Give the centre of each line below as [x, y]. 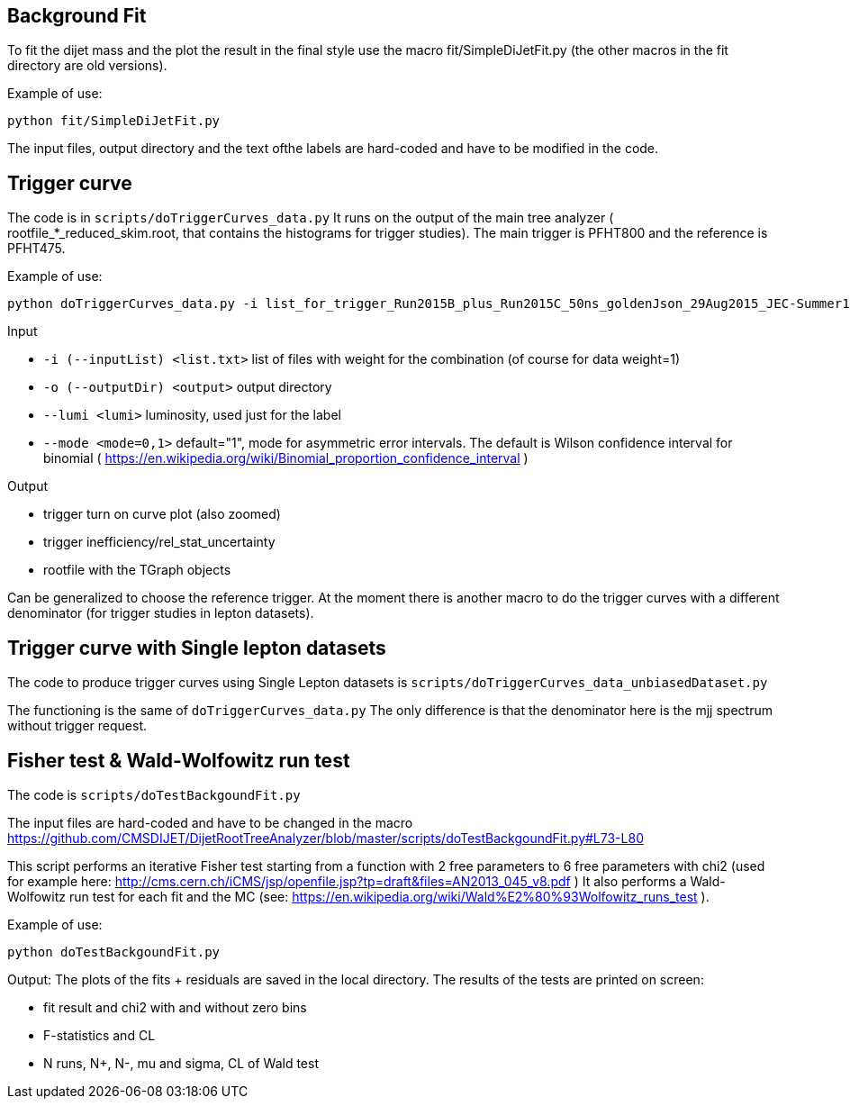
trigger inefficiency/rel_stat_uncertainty [159, 542]
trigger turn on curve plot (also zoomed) [162, 514]
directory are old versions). [87, 66]
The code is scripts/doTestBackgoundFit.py [154, 794]
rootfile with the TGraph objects [137, 570]
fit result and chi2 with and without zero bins [175, 1007]
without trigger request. [77, 726]
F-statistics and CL [99, 1035]
